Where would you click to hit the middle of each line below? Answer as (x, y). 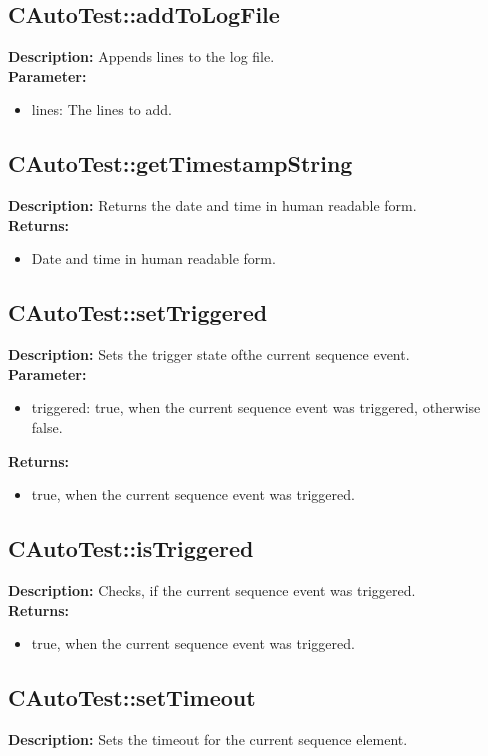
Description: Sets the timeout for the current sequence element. (208, 738)
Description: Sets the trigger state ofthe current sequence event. (209, 354)
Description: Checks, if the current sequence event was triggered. (212, 589)
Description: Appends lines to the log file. (141, 56)
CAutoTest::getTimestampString (180, 163)
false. (47, 426)
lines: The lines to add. (101, 109)
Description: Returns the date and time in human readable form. (212, 205)
